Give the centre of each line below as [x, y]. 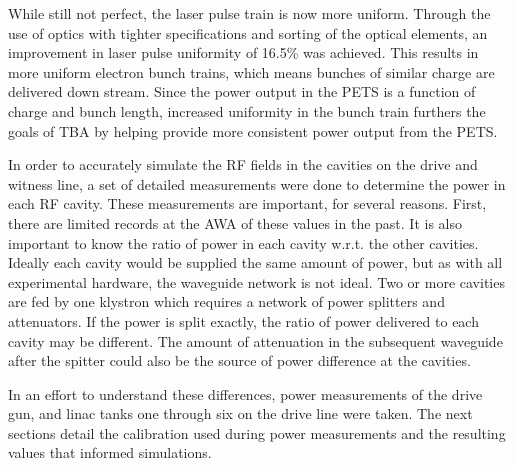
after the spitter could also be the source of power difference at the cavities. [239, 360]
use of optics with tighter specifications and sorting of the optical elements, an [248, 32]
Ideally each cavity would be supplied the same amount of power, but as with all [255, 262]
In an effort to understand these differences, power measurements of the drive [245, 393]
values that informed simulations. [110, 452]
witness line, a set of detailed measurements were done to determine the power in [257, 183]
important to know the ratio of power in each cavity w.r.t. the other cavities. [243, 242]
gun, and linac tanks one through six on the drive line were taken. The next [240, 413]
